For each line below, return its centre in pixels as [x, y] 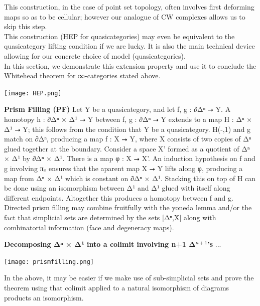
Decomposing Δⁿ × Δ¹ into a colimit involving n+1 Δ [100, 244]
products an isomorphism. [44, 297]
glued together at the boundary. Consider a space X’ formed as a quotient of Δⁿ [127, 148]
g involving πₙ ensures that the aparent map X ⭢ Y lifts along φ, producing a [123, 168]
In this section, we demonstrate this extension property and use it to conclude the [130, 65]
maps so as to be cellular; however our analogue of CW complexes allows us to [125, 16]
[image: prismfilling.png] [49, 262]
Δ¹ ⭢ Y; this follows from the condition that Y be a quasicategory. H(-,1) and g [127, 129]
